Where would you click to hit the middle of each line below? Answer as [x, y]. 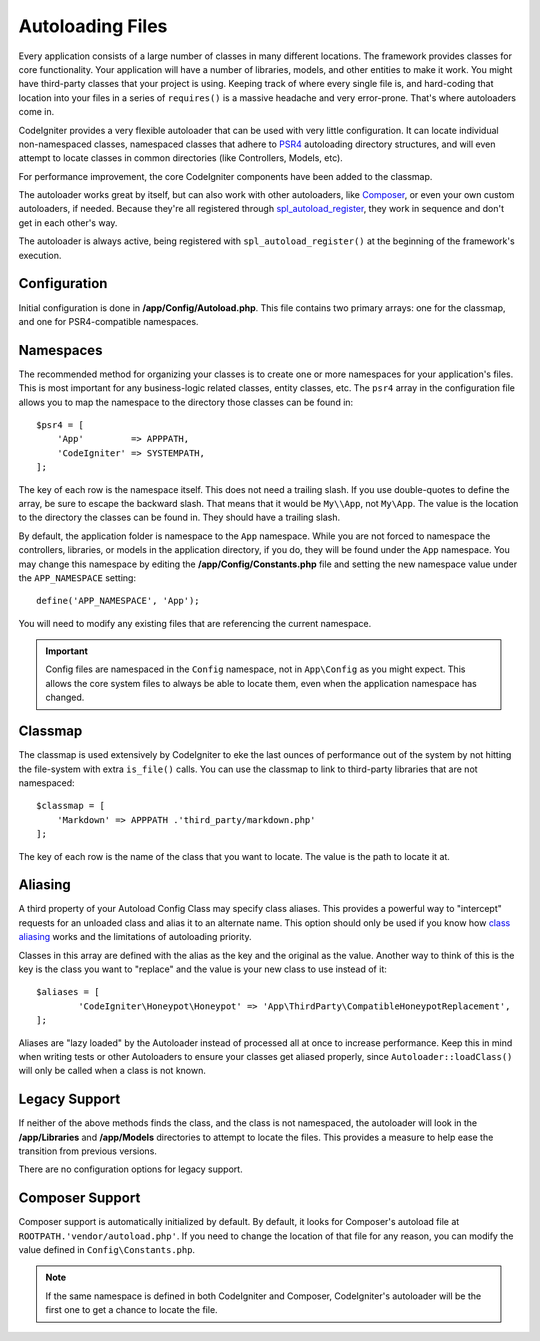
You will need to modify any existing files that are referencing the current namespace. [195, 623]
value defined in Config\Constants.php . [106, 1250]
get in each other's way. [68, 222]
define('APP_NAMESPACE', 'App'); [118, 601]
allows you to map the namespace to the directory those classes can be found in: [186, 402]
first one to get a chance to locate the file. [132, 1310]
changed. [65, 697]
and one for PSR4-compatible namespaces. [108, 321]
